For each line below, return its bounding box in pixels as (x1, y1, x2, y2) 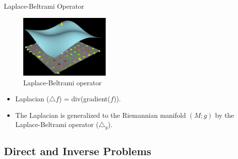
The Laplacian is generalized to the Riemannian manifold (15, 110, 186, 120)
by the (215, 110, 234, 120)
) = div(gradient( (59, 94, 111, 104)
